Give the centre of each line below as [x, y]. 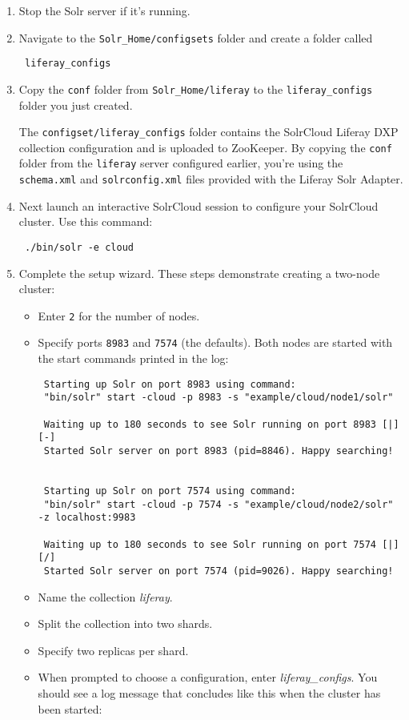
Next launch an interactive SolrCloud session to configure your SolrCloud [198, 205]
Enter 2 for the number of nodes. [119, 315]
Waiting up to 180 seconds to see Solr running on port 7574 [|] [221, 544]
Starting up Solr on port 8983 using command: [170, 384]
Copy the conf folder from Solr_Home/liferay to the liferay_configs [196, 88]
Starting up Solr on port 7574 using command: [170, 491]
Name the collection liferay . [105, 596]
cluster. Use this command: [86, 221]
